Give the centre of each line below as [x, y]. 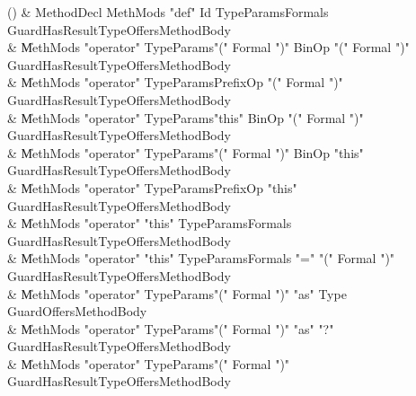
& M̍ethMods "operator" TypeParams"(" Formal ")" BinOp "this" [186, 152]
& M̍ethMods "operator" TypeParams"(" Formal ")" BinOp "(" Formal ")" [208, 47]
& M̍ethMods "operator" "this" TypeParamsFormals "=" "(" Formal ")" [201, 258]
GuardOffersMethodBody [77, 311]
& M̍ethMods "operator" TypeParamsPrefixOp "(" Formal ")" [175, 82]
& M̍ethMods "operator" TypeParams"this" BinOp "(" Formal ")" [186, 117]
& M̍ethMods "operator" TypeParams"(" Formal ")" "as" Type [177, 293]
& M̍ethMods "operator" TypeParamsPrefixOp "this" [152, 187]
